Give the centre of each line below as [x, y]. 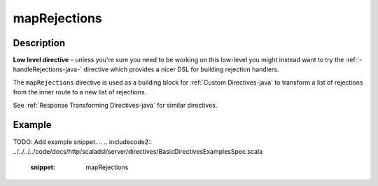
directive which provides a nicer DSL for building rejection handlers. [181, 69]
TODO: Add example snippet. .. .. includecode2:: [83, 142]
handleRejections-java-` [48, 69]
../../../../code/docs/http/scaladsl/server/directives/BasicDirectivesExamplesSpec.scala [138, 151]
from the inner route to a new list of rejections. [80, 92]
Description [39, 43]
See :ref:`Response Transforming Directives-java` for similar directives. [115, 105]
